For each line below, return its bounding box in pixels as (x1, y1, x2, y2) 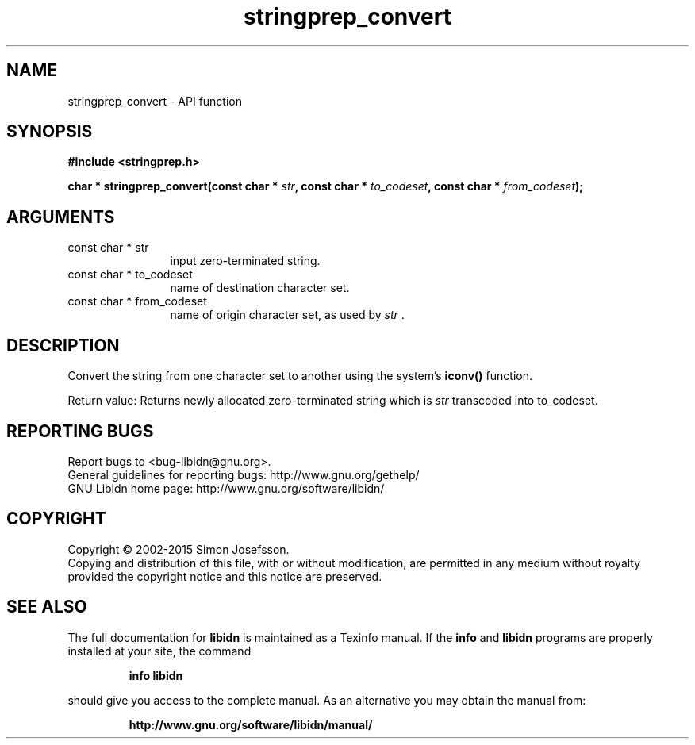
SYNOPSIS (6, 121, 93, 142)
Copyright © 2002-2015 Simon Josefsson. (67, 542, 290, 556)
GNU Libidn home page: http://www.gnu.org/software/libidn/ (67, 481, 385, 495)
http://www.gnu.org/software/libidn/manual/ (129, 717, 373, 732)
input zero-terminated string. (170, 254, 321, 268)
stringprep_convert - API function (67, 94, 243, 108)
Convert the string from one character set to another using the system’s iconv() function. (67, 369, 532, 383)
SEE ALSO (6, 597, 87, 617)
